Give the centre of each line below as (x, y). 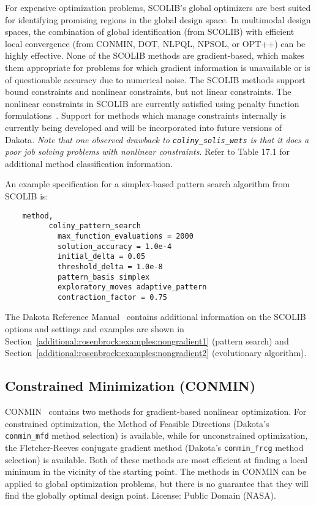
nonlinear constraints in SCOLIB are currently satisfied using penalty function (152, 103)
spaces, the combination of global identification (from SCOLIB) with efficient (150, 32)
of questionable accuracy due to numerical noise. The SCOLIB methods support (155, 79)
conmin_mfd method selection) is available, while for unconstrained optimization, (156, 435)
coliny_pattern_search (95, 226)
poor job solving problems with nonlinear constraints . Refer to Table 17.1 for (148, 151)
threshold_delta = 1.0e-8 (110, 266)
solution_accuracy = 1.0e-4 (115, 246)
